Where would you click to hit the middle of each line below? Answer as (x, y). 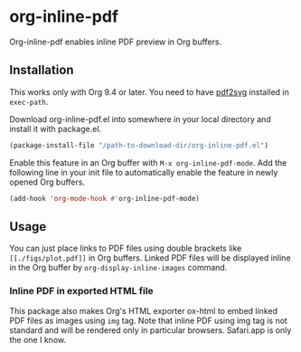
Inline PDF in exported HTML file (81, 291)
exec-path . (29, 101)
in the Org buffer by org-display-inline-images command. (118, 268)
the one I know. (38, 339)
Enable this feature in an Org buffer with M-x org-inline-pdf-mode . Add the (148, 162)
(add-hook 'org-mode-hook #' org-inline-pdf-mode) (105, 198)
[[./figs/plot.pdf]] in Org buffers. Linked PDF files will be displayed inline (150, 258)
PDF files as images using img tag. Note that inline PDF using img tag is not (148, 320)
